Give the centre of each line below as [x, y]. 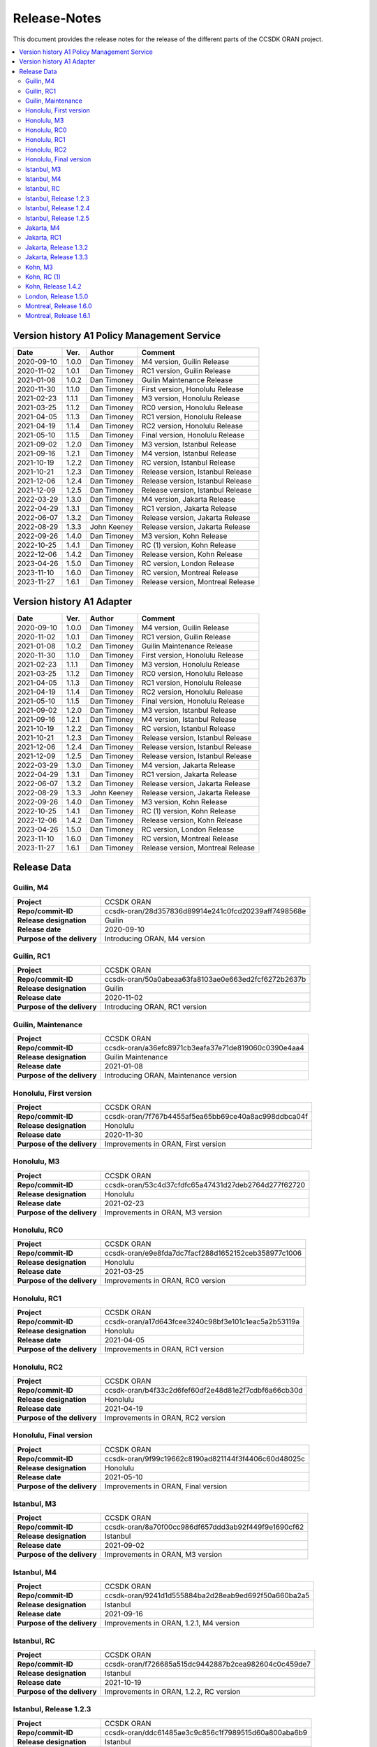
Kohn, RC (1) [43, 277]
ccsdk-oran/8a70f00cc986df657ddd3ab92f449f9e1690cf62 [205, 1527]
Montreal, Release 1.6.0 [59, 306]
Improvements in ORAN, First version [165, 1144]
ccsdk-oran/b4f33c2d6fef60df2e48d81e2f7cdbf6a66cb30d [204, 1390]
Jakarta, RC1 [44, 238]
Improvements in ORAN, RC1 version [164, 1349]
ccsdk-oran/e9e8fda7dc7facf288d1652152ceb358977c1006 [204, 1253]
